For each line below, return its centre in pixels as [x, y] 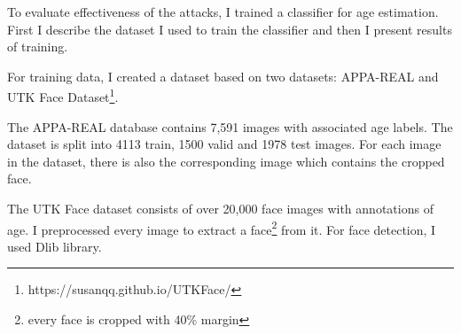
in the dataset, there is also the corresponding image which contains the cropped [226, 161]
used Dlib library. [55, 246]
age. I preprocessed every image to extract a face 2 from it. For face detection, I [222, 228]
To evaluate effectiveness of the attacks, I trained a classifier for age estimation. [223, 12]
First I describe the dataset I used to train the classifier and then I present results [230, 29]
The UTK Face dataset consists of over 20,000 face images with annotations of [220, 208]
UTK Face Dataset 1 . [63, 96]
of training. [38, 47]
